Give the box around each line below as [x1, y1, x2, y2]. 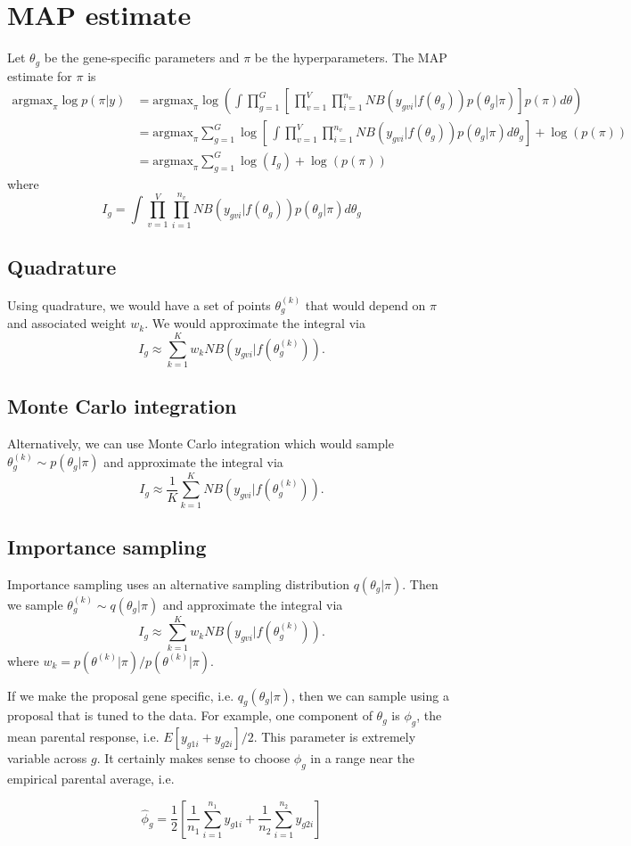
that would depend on [305, 295, 426, 314]
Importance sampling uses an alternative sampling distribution [7, 574, 349, 593]
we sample [7, 595, 63, 613]
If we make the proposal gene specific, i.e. [7, 686, 234, 704]
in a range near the [310, 749, 415, 768]
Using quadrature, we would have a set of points [7, 295, 271, 314]
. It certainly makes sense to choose [96, 749, 291, 768]
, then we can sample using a [291, 686, 449, 704]
